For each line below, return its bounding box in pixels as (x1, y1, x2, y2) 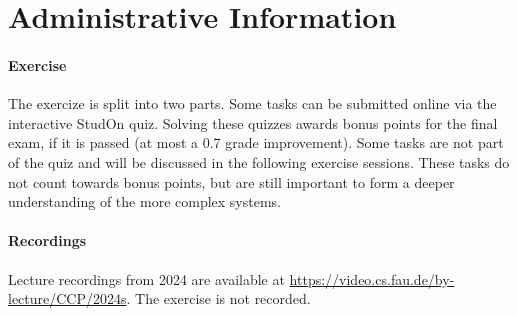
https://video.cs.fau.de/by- (289, 268, 455, 289)
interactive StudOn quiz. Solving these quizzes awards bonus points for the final (8, 112, 498, 133)
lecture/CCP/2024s (8, 288, 127, 309)
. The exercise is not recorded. (126, 288, 311, 309)
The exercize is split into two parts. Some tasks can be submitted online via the (8, 93, 497, 114)
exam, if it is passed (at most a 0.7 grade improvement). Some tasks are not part (8, 132, 504, 153)
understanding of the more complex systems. (8, 191, 281, 212)
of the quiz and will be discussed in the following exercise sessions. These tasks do (8, 151, 510, 172)
